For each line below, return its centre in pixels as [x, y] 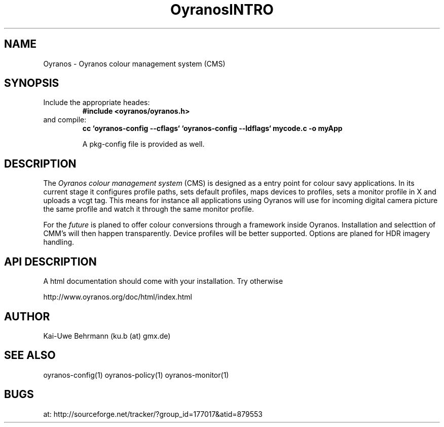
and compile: [65, 120]
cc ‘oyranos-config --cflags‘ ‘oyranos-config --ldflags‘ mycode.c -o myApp [212, 128]
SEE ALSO [30, 355]
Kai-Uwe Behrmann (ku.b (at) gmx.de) [107, 336]
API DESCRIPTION [50, 261]
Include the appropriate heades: [97, 103]
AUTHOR [27, 316]
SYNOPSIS [32, 83]
